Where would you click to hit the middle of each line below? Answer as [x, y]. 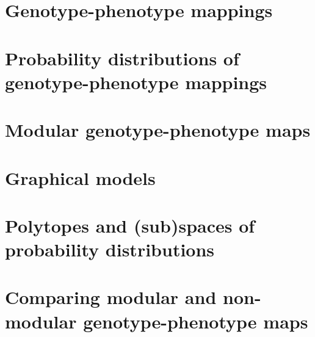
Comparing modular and [111, 297]
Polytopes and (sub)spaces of [130, 225]
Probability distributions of [122, 58]
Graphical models [80, 177]
